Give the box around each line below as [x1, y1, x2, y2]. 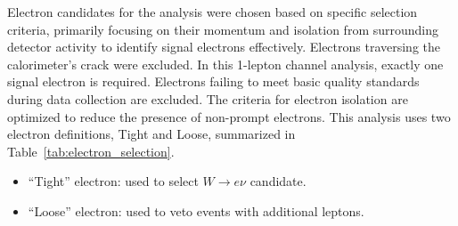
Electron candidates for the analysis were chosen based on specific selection [7, 3, 418, 20]
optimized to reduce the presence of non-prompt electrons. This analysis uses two [7, 107, 451, 125]
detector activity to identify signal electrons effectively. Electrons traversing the [7, 37, 441, 56]
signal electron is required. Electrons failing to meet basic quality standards [7, 72, 420, 91]
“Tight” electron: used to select [28, 172, 199, 190]
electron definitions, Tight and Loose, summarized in [7, 125, 296, 143]
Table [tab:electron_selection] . [7, 141, 175, 160]
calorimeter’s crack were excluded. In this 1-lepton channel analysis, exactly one [7, 54, 444, 73]
